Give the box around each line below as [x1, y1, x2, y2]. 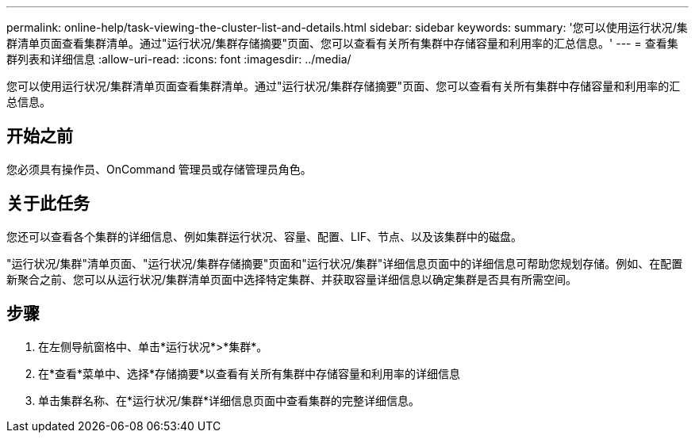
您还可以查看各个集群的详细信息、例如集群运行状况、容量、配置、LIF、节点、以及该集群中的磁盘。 [6, 229, 522, 243]
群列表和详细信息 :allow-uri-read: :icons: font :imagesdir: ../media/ [6, 52, 351, 66]
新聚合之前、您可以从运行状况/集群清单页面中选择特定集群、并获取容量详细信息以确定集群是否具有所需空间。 [6, 272, 578, 286]
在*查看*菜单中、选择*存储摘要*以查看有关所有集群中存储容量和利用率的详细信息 [38, 366, 461, 380]
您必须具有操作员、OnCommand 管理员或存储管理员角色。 [6, 162, 312, 176]
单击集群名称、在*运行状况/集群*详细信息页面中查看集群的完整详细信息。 [38, 393, 420, 407]
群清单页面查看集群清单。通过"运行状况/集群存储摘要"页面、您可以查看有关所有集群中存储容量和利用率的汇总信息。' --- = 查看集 [6, 36, 678, 50]
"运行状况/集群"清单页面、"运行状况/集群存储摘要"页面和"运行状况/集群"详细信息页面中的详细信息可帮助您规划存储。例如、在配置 [6, 256, 683, 270]
